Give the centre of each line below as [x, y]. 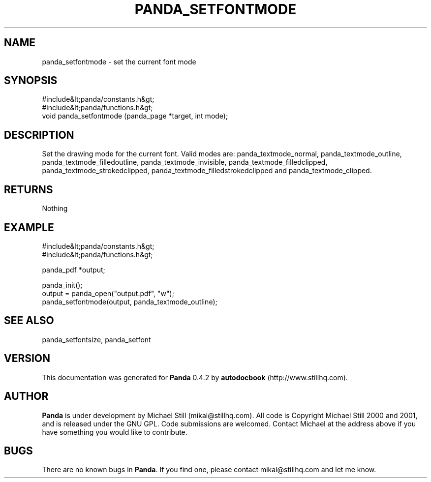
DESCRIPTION [39, 135]
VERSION [27, 359]
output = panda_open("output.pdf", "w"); [108, 293]
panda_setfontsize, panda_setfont [96, 339]
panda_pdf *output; [74, 270]
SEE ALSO [29, 321]
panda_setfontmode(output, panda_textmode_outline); [130, 301]
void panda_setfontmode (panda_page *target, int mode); [135, 116]
